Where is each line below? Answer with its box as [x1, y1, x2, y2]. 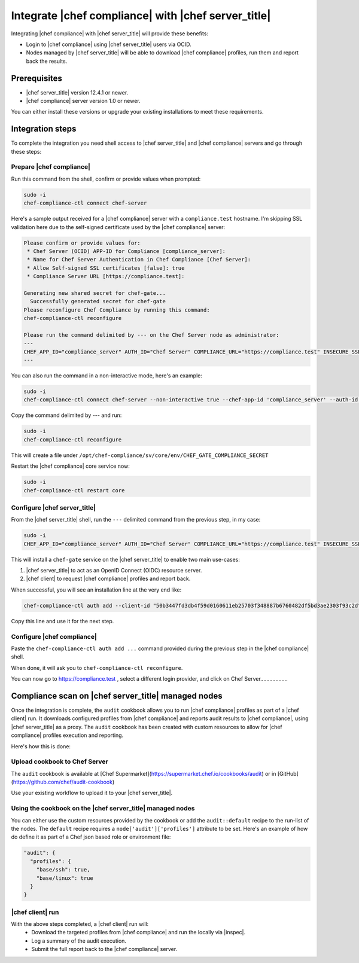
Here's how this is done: [11, 742, 71, 750]
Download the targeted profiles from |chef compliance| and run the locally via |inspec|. [31, 929, 245, 936]
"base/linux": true [36, 874, 94, 882]
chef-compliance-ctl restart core [23, 487, 125, 493]
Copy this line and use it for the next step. [11, 617, 114, 624]
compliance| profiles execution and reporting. [11, 732, 124, 739]
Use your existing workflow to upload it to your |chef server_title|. [11, 790, 173, 797]
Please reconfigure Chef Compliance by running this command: [23, 306, 210, 313]
